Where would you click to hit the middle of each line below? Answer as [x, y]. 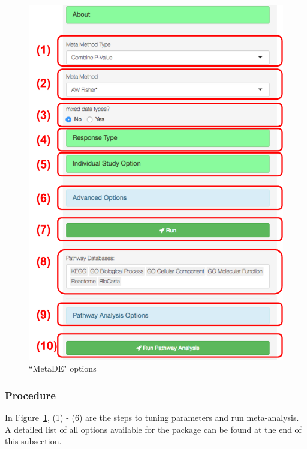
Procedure [30, 395]
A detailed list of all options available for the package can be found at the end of [153, 429]
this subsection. [33, 441]
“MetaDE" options [63, 368]
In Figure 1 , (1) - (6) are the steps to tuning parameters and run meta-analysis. [152, 417]
